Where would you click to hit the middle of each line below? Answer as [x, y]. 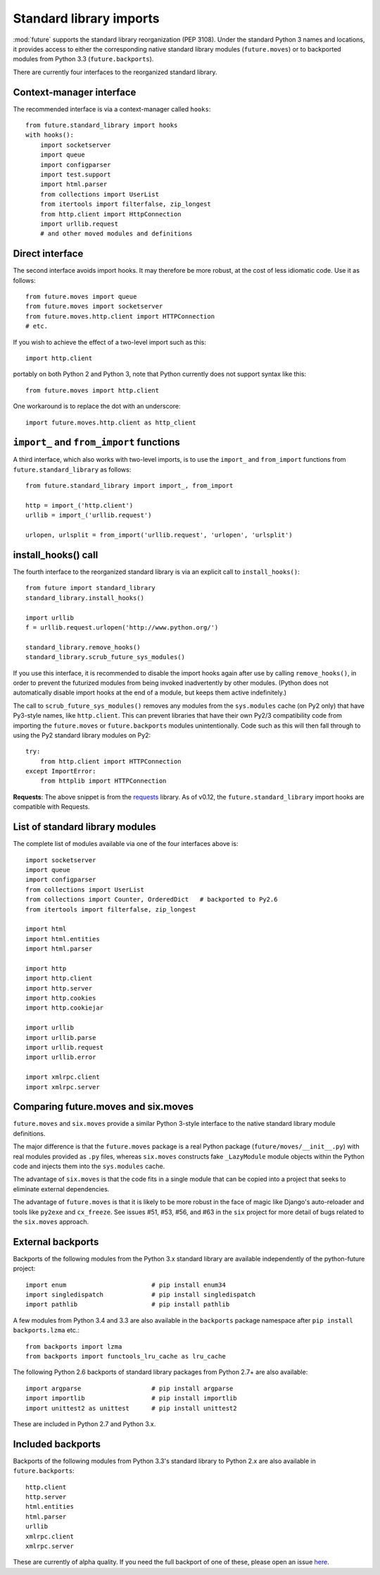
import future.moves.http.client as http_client [111, 422]
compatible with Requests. [52, 807]
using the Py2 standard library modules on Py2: [82, 735]
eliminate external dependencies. [61, 1189]
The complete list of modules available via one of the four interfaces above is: [126, 844]
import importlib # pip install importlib [131, 1398]
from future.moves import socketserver [94, 306]
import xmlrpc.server [63, 1087]
